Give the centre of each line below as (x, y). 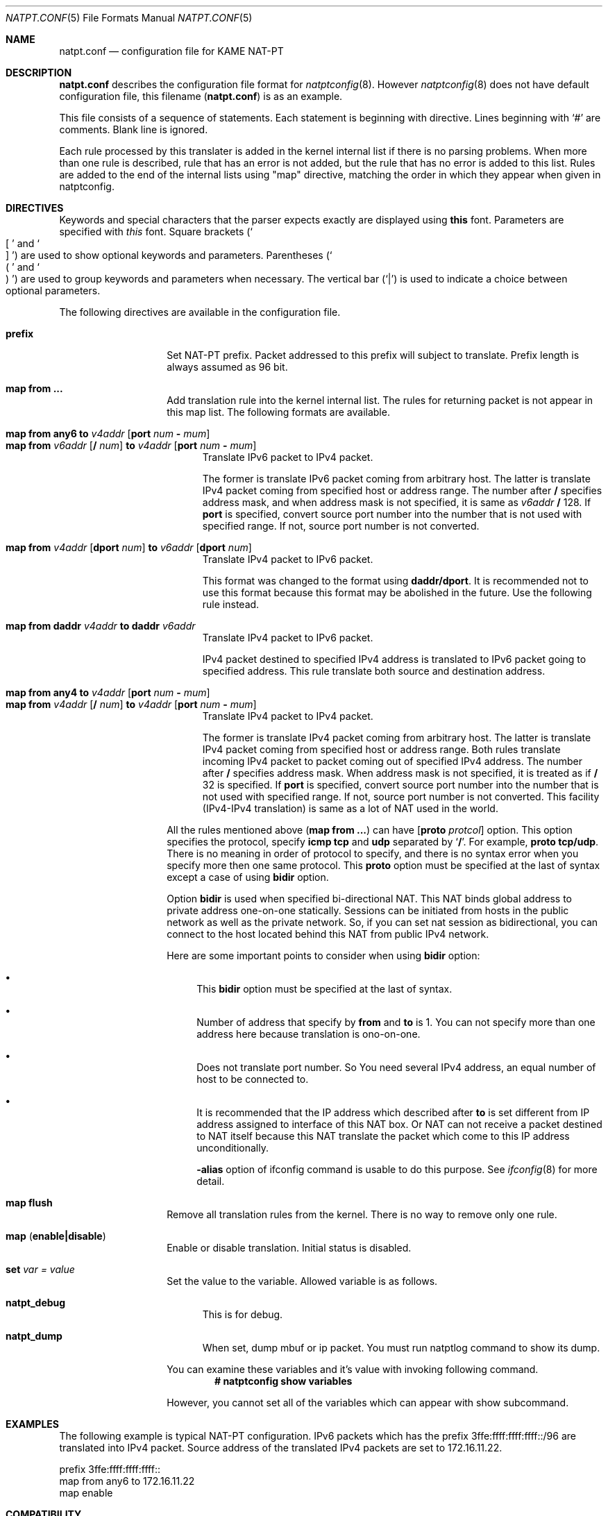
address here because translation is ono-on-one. (309, 1034)
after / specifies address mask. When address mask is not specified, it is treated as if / (400, 773)
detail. (211, 1181)
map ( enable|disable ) (56, 1236)
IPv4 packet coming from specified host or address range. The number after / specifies (402, 490)
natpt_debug (36, 1303)
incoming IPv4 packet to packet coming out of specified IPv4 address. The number (392, 761)
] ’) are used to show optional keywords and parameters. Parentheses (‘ (169, 255)
